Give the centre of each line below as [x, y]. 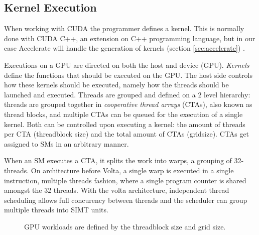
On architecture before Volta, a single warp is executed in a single [132, 170]
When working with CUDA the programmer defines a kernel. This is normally [124, 28]
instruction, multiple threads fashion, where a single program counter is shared [125, 180]
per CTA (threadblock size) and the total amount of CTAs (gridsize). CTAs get [127, 134]
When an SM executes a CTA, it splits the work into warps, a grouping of [118, 160]
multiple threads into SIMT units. [56, 210]
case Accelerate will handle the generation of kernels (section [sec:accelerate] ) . [124, 48]
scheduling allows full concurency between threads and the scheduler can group [126, 200]
